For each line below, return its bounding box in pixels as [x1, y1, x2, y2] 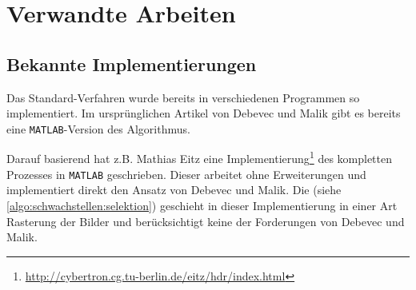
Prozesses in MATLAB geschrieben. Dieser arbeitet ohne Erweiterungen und [6, 165, 366, 182]
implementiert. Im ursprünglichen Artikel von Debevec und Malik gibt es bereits [6, 105, 401, 121]
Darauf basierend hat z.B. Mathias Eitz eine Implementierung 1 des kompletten [6, 148, 393, 167]
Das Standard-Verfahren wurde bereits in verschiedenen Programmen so [6, 89, 360, 105]
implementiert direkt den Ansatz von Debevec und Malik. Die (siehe [6, 181, 342, 198]
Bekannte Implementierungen [6, 51, 257, 76]
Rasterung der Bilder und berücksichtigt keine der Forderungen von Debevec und [6, 213, 405, 229]
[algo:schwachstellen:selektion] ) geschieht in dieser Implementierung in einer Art [6, 197, 398, 213]
